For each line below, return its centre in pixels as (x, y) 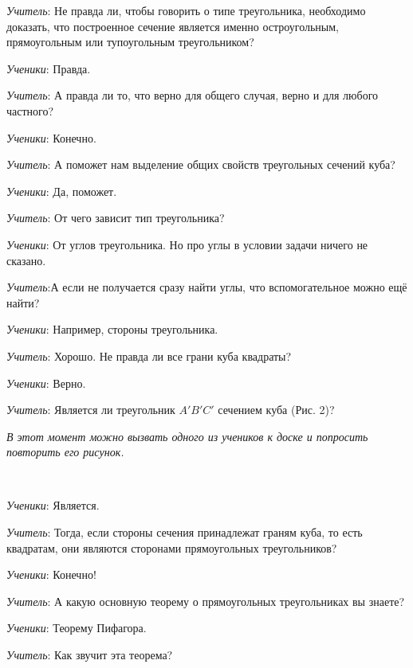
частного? (30, 110)
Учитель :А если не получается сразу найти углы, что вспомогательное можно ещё (207, 287)
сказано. (26, 260)
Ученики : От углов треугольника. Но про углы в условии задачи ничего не (187, 244)
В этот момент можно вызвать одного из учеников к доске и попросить (187, 436)
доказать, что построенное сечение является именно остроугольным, (173, 26)
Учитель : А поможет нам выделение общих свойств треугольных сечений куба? (201, 164)
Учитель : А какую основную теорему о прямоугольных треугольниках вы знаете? (206, 601)
